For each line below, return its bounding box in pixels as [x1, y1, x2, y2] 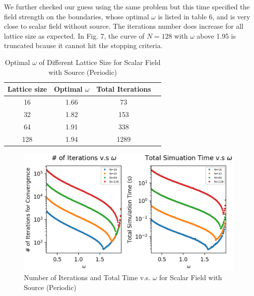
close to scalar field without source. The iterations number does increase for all [4, 21, 244, 31]
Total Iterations [96, 84, 151, 94]
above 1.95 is [196, 30, 236, 41]
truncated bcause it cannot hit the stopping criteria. [4, 40, 163, 51]
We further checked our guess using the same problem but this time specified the [4, 1, 250, 11]
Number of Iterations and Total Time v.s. [24, 272, 150, 283]
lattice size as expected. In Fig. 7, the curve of [4, 30, 145, 41]
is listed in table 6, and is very [158, 11, 251, 21]
